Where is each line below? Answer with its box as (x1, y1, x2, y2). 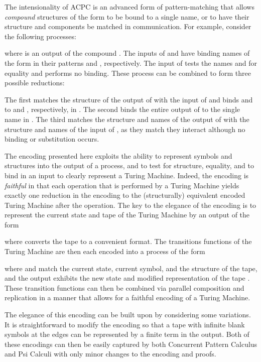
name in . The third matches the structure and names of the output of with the (5, 113, 249, 124)
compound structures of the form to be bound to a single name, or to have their (5, 11, 249, 22)
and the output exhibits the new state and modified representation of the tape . (5, 273, 250, 283)
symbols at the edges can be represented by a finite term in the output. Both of (5, 329, 249, 339)
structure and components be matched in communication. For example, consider (5, 21, 251, 32)
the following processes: (5, 31, 76, 41)
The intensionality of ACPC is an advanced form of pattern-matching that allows (5, 2, 254, 12)
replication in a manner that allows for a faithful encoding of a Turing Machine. (5, 292, 250, 303)
